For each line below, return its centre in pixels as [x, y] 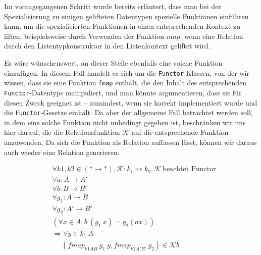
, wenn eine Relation [212, 36]
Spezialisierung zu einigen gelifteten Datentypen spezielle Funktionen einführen [126, 16]
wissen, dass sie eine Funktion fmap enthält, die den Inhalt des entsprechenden [125, 83]
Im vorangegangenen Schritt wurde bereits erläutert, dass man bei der [113, 6]
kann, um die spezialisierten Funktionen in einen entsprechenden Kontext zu [122, 26]
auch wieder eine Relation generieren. [62, 152]
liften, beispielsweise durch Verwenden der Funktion [84, 36]
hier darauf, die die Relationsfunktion [62, 132]
